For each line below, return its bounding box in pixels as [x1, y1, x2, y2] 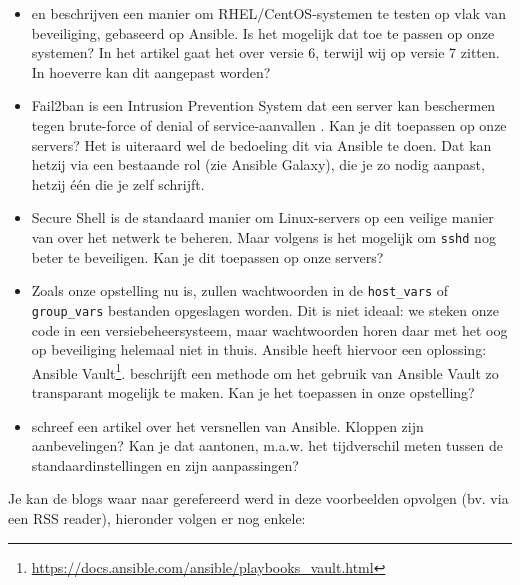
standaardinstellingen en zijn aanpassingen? [31, 454, 299, 475]
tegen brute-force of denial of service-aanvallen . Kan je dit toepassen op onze [31, 114, 507, 135]
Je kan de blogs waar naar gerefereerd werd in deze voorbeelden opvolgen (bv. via [8, 488, 509, 509]
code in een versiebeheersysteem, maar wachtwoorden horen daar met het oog [31, 319, 508, 340]
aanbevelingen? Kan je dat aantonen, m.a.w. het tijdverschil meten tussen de [31, 435, 504, 456]
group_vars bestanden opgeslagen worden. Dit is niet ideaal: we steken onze [31, 299, 500, 320]
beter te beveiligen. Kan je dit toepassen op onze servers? [31, 246, 384, 267]
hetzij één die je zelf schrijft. [31, 173, 205, 194]
